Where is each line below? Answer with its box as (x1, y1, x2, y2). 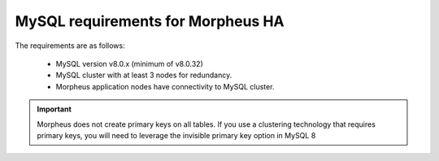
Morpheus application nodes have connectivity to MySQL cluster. (55, 81, 275, 91)
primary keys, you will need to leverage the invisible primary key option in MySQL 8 (37, 130, 316, 140)
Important (37, 104, 72, 114)
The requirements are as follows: (15, 41, 125, 50)
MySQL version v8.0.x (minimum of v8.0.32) (55, 59, 203, 68)
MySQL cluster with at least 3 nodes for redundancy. (55, 70, 233, 80)
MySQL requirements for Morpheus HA (15, 12, 285, 30)
